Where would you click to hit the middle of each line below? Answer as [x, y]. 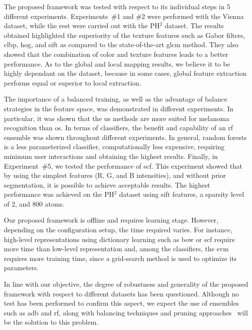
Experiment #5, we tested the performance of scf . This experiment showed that [123, 165]
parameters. [21, 268]
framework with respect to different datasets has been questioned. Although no [121, 293]
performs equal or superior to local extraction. [73, 82]
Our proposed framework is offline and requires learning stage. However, [111, 220]
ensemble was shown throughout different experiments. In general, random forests [126, 137]
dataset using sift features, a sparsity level [182, 194]
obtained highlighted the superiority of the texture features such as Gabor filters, [125, 35]
